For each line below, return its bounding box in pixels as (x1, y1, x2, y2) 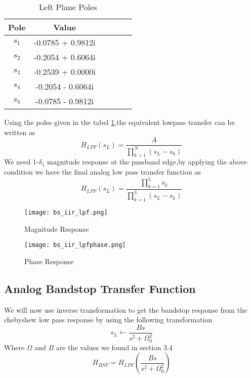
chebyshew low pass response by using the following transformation (4, 314, 213, 325)
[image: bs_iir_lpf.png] (24, 209, 108, 217)
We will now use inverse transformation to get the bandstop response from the (4, 304, 247, 315)
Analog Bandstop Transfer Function (4, 280, 196, 296)
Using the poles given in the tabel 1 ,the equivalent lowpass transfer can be (4, 117, 235, 127)
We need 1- (4, 156, 39, 167)
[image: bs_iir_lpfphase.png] (24, 241, 126, 249)
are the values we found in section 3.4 (56, 342, 173, 352)
